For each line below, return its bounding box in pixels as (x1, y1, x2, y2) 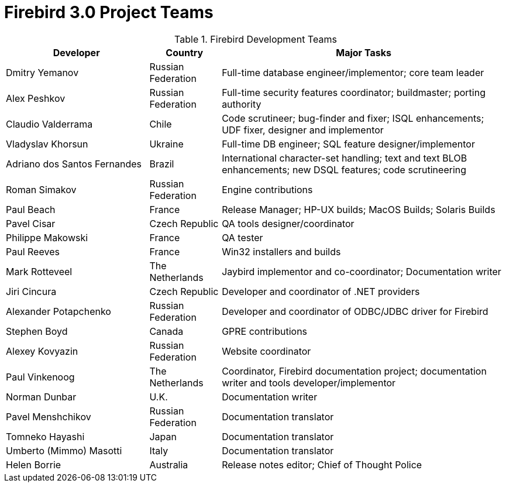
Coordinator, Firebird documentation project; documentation (222, 365, 487, 377)
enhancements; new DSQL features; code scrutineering (222, 163, 467, 176)
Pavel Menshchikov (6, 410, 91, 423)
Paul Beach (6, 203, 56, 215)
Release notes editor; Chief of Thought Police (222, 458, 422, 471)
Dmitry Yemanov (6, 66, 79, 78)
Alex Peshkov (6, 92, 66, 104)
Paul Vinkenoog (6, 371, 75, 383)
